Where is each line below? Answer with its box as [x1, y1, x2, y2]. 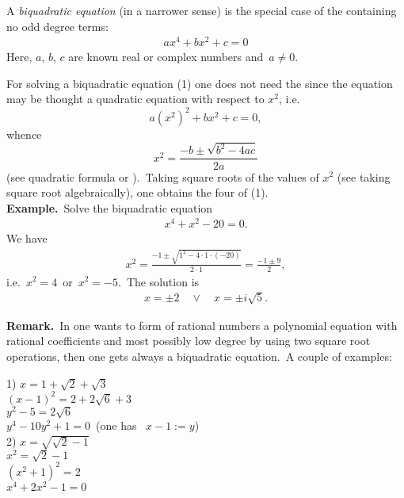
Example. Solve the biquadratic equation [6, 199, 213, 216]
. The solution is [118, 273, 200, 289]
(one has [96, 417, 137, 434]
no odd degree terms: [6, 17, 109, 34]
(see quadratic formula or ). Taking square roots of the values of [6, 168, 319, 185]
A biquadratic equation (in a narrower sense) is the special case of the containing [6, 2, 397, 18]
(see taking [337, 168, 391, 185]
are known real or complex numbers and [68, 48, 264, 65]
